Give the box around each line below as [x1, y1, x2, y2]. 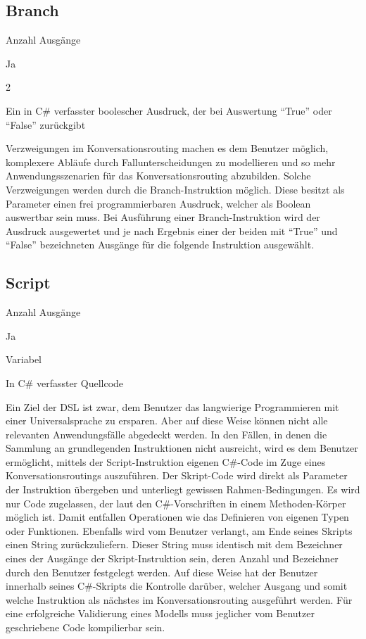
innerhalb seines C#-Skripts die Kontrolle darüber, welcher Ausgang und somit [6, 578, 348, 593]
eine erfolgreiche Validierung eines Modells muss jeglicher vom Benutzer [6, 606, 315, 621]
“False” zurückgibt [6, 117, 86, 132]
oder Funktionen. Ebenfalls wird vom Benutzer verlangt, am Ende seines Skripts [6, 523, 353, 538]
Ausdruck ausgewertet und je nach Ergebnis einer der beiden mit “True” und [6, 223, 338, 238]
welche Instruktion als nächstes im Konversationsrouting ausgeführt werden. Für [6, 592, 353, 607]
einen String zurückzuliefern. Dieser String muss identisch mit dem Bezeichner [6, 537, 343, 552]
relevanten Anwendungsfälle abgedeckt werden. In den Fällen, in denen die [6, 426, 327, 441]
